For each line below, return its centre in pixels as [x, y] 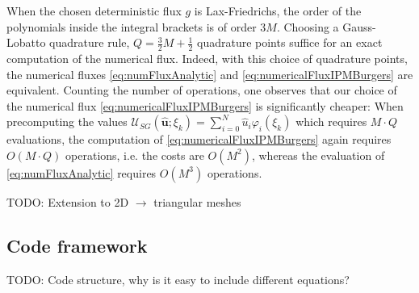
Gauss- [359, 26]
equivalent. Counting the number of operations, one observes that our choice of [202, 90]
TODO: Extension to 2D [68, 201]
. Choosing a [308, 26]
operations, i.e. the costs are [135, 155]
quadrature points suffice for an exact [290, 42]
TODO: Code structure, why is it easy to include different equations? [178, 279]
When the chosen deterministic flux [94, 10]
